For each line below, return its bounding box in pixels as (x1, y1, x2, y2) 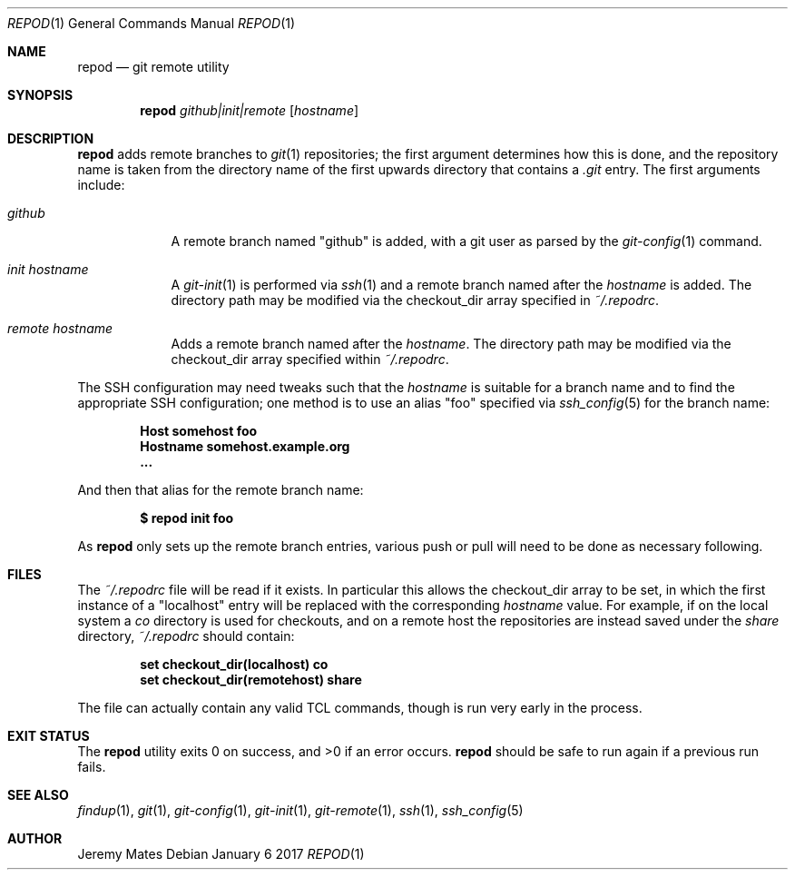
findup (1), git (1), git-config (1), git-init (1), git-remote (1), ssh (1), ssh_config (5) (77, 803, 524, 818)
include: (77, 177, 125, 192)
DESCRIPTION (7, 131, 94, 146)
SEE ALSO (7, 787, 69, 803)
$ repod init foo (140, 510, 234, 526)
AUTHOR (7, 831, 63, 846)
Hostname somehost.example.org (140, 438, 350, 454)
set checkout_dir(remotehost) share (140, 672, 362, 687)
